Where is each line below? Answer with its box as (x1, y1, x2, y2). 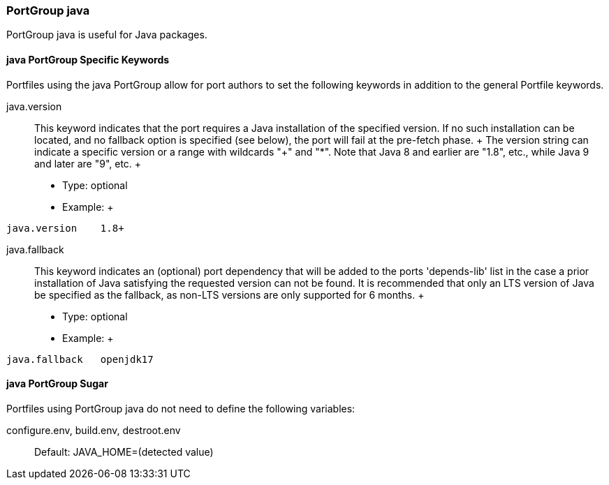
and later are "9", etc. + (34, 157, 142, 170)
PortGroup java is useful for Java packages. (6, 29, 207, 41)
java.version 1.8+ (6, 222, 124, 234)
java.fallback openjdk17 (6, 353, 154, 365)
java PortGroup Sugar (6, 378, 108, 390)
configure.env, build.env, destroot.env (6, 424, 181, 436)
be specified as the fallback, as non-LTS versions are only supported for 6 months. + (34, 288, 425, 301)
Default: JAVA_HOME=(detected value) (34, 445, 214, 458)
